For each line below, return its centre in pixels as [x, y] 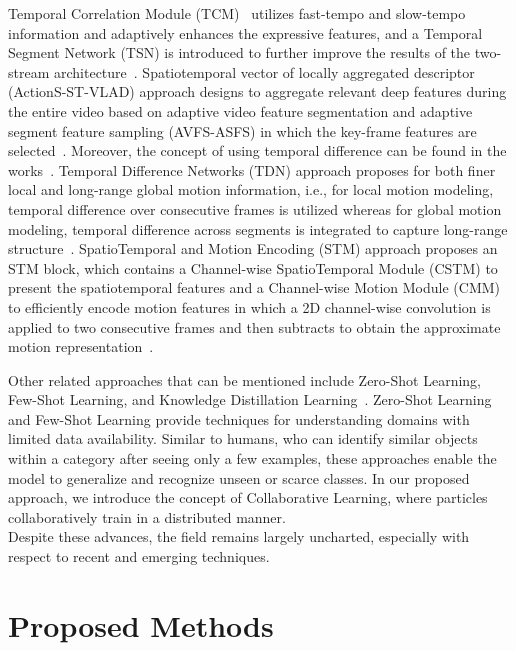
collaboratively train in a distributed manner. [147, 516]
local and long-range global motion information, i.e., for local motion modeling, [251, 189]
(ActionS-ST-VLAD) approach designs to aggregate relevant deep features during [257, 91]
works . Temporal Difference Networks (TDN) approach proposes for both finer [252, 169]
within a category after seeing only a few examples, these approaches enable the [252, 458]
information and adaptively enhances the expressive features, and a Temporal [245, 32]
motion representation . [81, 346]
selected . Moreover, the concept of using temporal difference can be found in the [257, 150]
